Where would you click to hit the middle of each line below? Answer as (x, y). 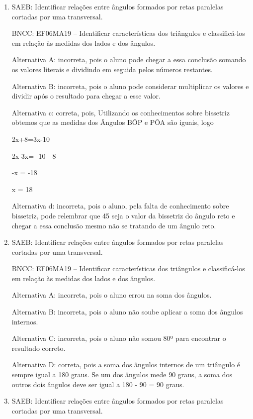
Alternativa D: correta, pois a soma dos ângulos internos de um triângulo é (126, 365)
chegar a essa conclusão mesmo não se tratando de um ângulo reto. (114, 225)
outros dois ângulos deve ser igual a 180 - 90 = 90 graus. (98, 384)
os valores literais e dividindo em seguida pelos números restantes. (112, 69)
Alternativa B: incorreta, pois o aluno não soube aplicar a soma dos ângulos (127, 312)
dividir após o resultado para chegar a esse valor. (86, 96)
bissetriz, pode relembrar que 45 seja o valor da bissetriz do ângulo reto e (123, 215)
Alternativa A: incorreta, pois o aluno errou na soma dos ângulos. (112, 295)
